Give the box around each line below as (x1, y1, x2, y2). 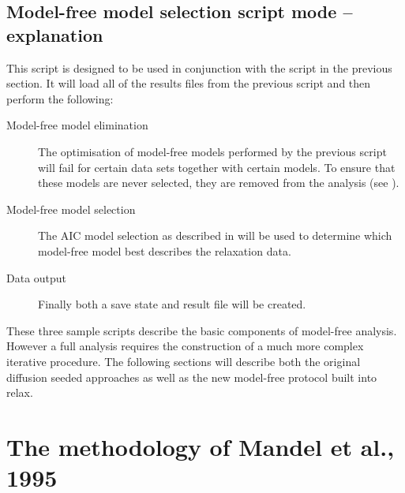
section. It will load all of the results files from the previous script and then (6, 75, 371, 92)
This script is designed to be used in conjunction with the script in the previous (6, 59, 392, 76)
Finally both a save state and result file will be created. (38, 296, 306, 312)
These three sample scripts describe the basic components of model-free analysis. (6, 322, 397, 338)
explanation (6, 22, 103, 47)
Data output (6, 269, 67, 286)
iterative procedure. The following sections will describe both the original (6, 353, 361, 369)
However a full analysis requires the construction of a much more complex (6, 338, 364, 354)
